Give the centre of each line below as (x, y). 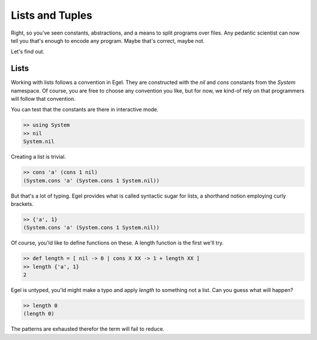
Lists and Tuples (52, 15)
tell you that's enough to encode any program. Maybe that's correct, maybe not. (108, 40)
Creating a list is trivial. (38, 157)
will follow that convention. (43, 99)
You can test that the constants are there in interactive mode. (85, 110)
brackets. (22, 204)
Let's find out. (28, 52)
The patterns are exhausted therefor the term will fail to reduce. (87, 329)
